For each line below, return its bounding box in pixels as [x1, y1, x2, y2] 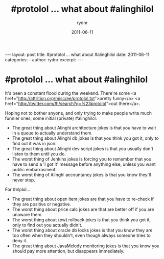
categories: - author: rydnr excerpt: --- [5, 56, 84, 62]
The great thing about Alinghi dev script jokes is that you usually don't [12, 146, 153, 152]
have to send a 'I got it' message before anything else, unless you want [12, 161, 156, 167]
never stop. [12, 177, 35, 182]
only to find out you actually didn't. [12, 222, 83, 228]
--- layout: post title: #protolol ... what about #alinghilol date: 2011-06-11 [5, 52, 150, 57]
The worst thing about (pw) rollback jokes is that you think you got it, [12, 217, 151, 223]
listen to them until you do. [12, 151, 66, 156]
